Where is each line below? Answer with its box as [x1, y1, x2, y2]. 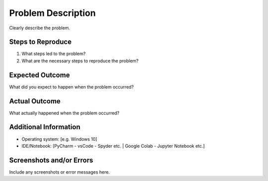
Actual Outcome [9, 97, 61, 105]
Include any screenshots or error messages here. [9, 169, 110, 175]
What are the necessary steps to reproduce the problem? [21, 58, 139, 64]
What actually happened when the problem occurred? [9, 110, 120, 116]
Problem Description [9, 7, 96, 18]
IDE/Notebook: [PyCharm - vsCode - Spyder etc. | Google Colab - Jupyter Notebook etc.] [21, 143, 205, 149]
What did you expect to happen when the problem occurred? [9, 84, 134, 90]
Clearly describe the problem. [9, 25, 70, 31]
